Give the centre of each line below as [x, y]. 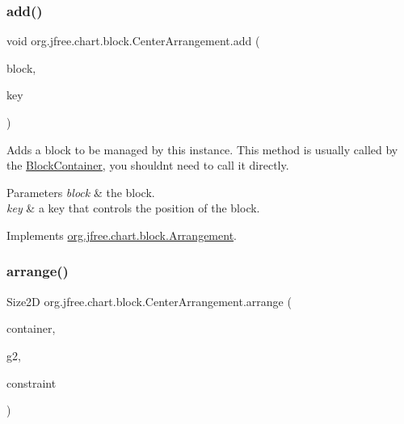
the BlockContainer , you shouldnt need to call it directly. [148, 165]
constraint [32, 382]
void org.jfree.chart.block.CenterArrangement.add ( [133, 41]
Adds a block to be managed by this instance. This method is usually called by [202, 149]
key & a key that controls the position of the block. [133, 208]
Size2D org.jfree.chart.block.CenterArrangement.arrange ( [149, 301]
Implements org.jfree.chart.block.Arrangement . [122, 235]
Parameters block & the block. [81, 192]
